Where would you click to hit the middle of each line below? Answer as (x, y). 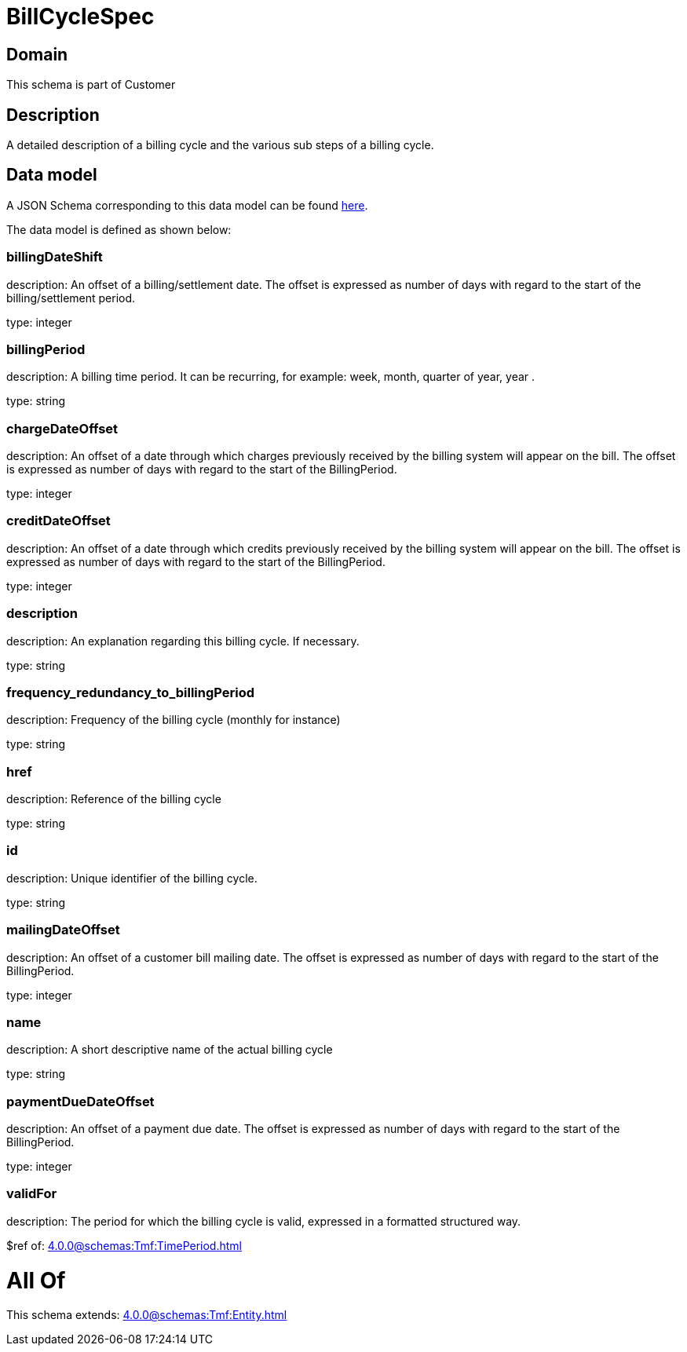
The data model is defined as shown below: (119, 229)
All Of (36, 1280)
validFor (32, 1194)
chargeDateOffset (62, 428)
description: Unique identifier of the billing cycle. (132, 878)
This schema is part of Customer (91, 85)
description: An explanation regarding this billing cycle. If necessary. (183, 641)
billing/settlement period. (71, 298)
